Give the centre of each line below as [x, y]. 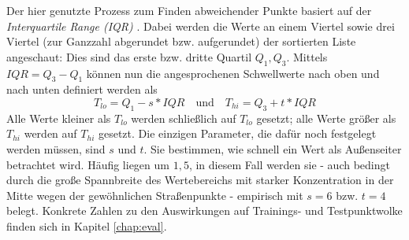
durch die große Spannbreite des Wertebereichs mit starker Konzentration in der [200, 180]
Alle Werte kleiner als [59, 118]
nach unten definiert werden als [82, 89]
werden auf [50, 133]
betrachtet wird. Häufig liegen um [88, 164]
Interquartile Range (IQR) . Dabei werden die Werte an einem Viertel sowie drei [201, 26]
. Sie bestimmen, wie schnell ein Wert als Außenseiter [273, 148]
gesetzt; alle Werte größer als [326, 118]
